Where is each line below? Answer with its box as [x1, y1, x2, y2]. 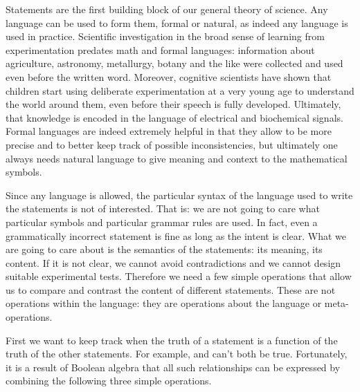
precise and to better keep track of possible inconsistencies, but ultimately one [6, 137, 338, 151]
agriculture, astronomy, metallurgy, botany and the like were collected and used [6, 56, 343, 71]
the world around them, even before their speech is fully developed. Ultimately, [6, 97, 341, 111]
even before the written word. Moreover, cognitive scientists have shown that [6, 69, 332, 84]
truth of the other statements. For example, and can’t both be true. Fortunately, [6, 346, 348, 361]
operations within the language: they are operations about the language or [6, 296, 322, 310]
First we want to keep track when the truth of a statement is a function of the [6, 333, 338, 347]
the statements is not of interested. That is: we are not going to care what [6, 201, 320, 216]
